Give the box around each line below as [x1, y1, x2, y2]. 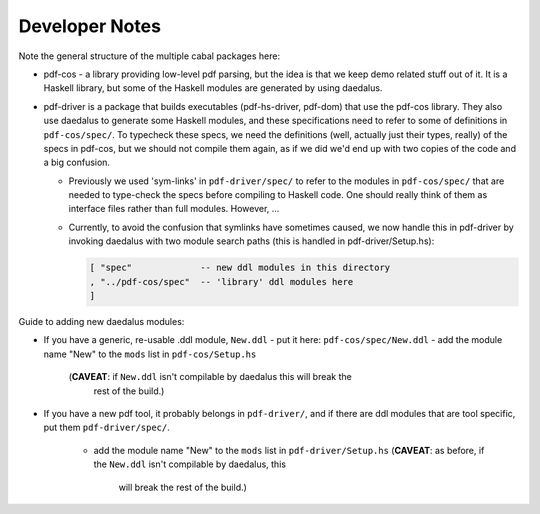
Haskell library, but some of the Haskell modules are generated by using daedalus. [43, 82, 383, 94]
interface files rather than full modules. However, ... [68, 203, 280, 215]
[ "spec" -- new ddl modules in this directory [89, 262, 391, 274]
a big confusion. [43, 156, 110, 169]
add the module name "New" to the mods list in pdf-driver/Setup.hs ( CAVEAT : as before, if [93, 444, 485, 456]
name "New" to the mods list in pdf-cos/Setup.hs [43, 348, 257, 360]
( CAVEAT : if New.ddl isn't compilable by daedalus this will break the [68, 371, 352, 383]
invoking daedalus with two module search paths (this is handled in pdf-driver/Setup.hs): [68, 235, 435, 247]
